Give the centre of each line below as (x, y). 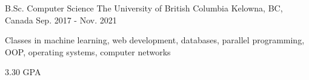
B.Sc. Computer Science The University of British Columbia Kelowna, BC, (144, 8)
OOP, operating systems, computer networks (88, 51)
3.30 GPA (23, 72)
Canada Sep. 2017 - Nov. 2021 (61, 20)
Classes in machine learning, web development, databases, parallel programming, (155, 40)
